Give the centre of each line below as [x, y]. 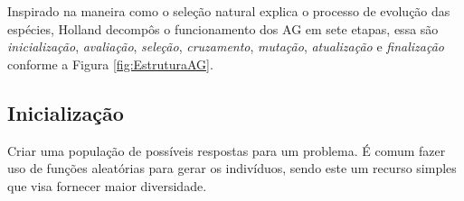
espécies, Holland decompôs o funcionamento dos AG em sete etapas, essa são [223, 28]
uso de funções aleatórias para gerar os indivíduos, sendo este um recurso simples [232, 168]
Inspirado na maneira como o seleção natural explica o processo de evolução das [229, 11]
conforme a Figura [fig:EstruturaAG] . [110, 64]
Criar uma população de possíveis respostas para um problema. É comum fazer [227, 150]
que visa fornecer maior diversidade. [107, 185]
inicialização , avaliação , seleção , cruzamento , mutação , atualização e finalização [226, 46]
